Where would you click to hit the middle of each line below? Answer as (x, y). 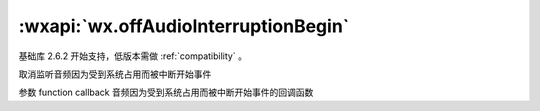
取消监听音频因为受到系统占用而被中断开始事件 (115, 74)
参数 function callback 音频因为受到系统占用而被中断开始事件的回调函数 (166, 92)
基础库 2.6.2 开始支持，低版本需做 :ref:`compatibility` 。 (132, 56)
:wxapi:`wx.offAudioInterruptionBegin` (184, 26)
